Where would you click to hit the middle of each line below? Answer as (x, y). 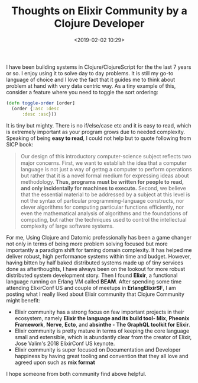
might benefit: (23, 300)
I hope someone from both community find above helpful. (76, 374)
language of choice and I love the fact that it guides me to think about (91, 79)
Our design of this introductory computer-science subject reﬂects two (106, 156)
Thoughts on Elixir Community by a (99, 11)
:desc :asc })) (39, 114)
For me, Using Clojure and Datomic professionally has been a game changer (99, 237)
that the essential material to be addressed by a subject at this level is (105, 194)
